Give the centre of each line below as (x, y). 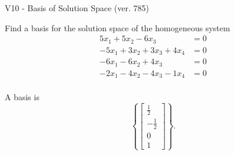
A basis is (22, 97)
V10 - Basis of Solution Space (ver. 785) (77, 8)
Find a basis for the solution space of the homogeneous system (117, 27)
